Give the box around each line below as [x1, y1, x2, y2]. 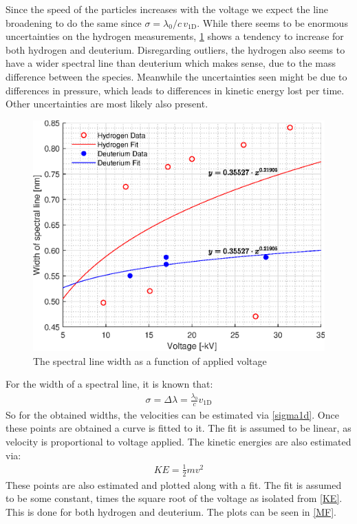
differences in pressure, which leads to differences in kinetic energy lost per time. [6, 83, 345, 97]
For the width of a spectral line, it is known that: [6, 377, 213, 391]
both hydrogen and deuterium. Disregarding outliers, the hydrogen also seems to [6, 42, 345, 56]
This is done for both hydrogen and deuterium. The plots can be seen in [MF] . [6, 504, 336, 518]
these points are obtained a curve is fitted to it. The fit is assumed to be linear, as [6, 421, 351, 435]
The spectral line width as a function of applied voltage [33, 353, 267, 368]
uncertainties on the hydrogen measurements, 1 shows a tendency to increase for [6, 29, 344, 43]
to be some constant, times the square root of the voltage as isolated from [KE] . [6, 491, 343, 505]
